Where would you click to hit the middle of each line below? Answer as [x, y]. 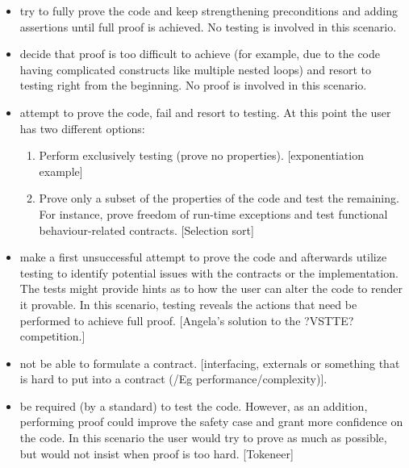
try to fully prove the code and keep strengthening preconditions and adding [209, 10]
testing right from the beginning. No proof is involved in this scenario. [193, 85]
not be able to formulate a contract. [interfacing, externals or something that [210, 363]
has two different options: [82, 128]
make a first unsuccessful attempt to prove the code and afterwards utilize [203, 257]
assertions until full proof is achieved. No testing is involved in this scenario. [208, 26]
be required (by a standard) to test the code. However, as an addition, [194, 405]
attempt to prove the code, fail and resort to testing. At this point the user [205, 112]
